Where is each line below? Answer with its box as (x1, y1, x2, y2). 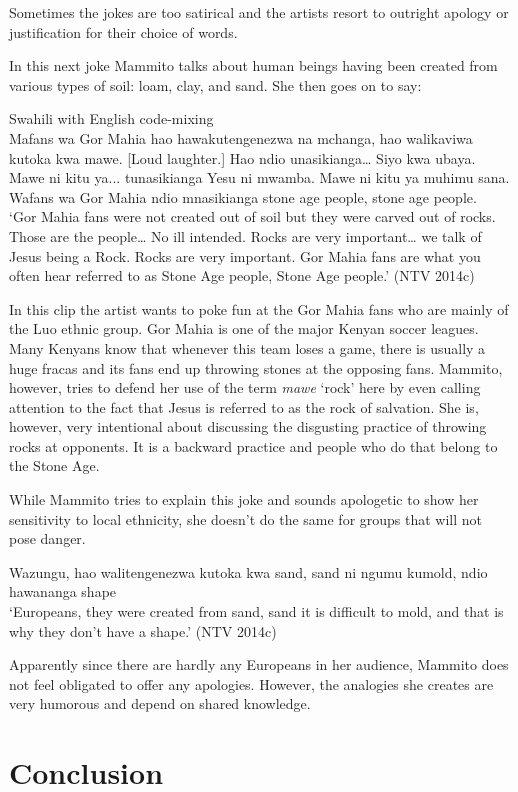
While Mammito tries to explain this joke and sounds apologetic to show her (9, 489, 479, 510)
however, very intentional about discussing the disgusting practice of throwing (9, 416, 487, 437)
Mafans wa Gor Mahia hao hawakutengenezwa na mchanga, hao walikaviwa (9, 127, 473, 148)
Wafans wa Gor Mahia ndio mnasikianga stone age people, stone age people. (9, 186, 477, 207)
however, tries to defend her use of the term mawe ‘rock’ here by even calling (9, 377, 481, 398)
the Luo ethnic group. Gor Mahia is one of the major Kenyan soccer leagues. (9, 318, 479, 339)
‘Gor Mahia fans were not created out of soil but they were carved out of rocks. (9, 206, 496, 227)
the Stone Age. (9, 455, 100, 476)
